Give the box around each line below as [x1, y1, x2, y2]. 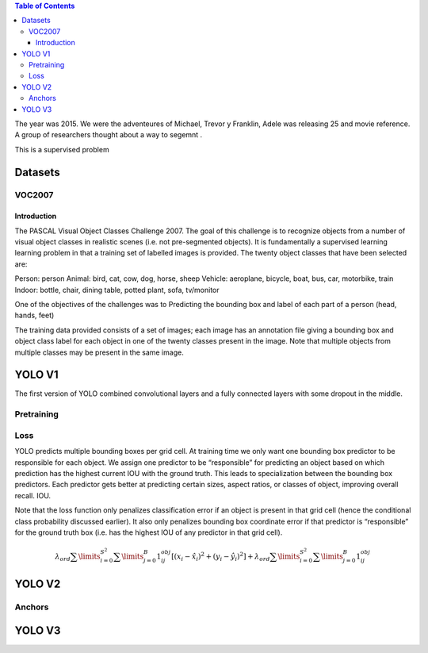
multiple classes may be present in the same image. [14, 348, 184, 357]
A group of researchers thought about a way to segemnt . [14, 130, 203, 140]
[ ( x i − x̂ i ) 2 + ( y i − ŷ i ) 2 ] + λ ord [171, 551, 270, 563]
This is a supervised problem [14, 144, 110, 154]
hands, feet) [14, 310, 55, 321]
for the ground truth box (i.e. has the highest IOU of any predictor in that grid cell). [14, 528, 283, 537]
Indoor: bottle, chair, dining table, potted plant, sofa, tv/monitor [14, 285, 220, 294]
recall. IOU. [14, 490, 52, 500]
